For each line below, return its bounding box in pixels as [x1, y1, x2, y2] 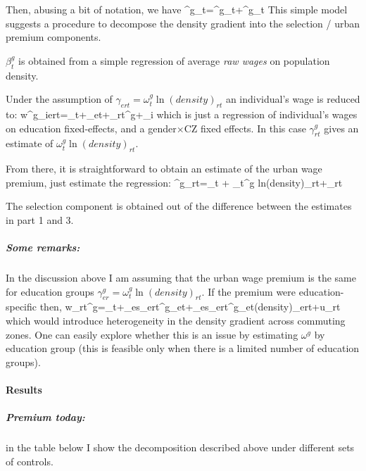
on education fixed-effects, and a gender [6, 120, 177, 135]
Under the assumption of [6, 92, 113, 106]
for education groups [6, 284, 94, 299]
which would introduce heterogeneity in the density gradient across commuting [6, 313, 346, 328]
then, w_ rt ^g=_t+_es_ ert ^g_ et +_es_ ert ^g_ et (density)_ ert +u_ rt [39, 299, 341, 314]
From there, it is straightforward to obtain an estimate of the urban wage [6, 161, 322, 176]
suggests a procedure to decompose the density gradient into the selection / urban [6, 15, 360, 30]
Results [6, 382, 42, 397]
